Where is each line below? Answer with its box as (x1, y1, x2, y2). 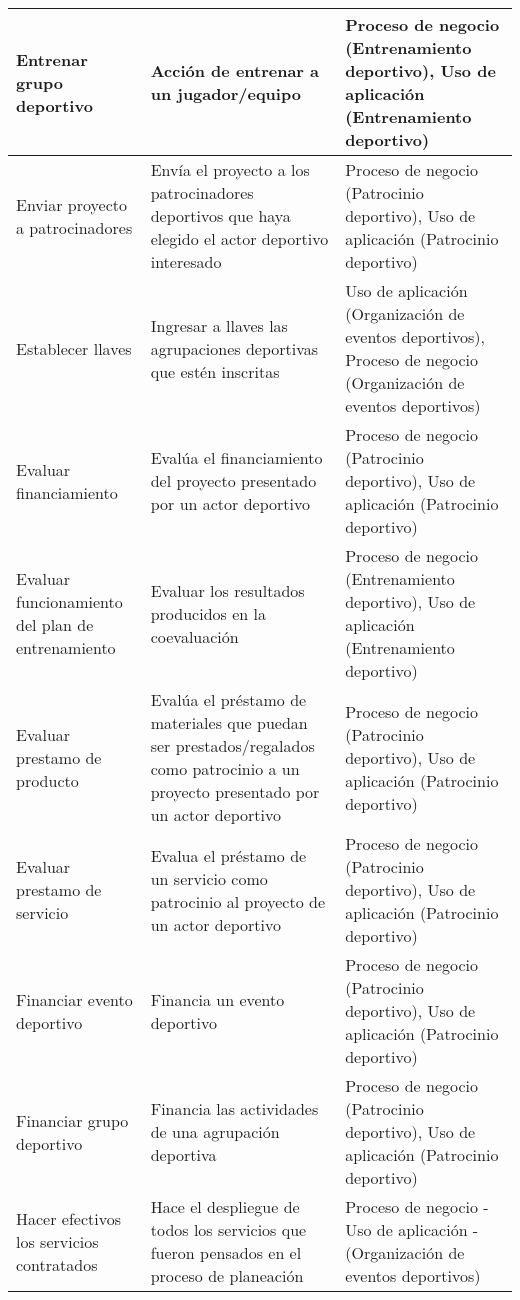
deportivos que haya (150, 204, 291, 227)
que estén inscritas (150, 359, 280, 383)
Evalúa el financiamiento (150, 446, 323, 469)
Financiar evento (16, 987, 133, 1011)
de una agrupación (150, 1120, 280, 1143)
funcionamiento (16, 590, 123, 613)
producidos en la (150, 601, 266, 625)
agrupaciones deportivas (150, 336, 319, 360)
